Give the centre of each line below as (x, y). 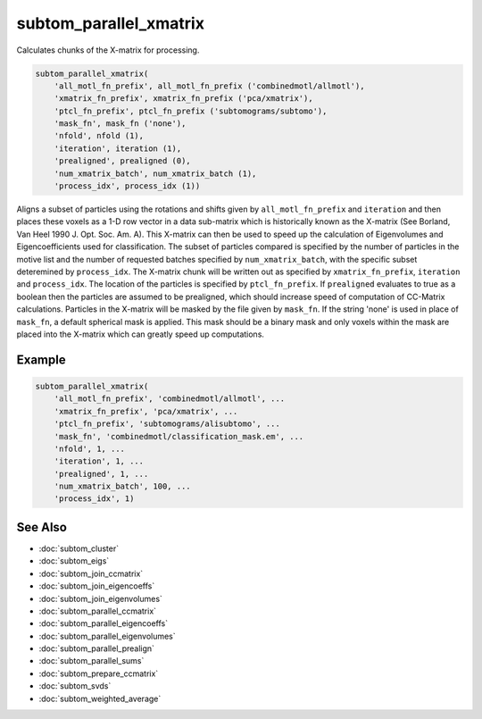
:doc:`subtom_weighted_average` (100, 698)
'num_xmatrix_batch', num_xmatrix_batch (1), (155, 173)
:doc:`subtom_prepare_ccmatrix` (99, 673)
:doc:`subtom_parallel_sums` (91, 661)
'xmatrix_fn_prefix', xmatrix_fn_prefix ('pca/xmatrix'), (183, 99)
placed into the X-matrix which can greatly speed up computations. (141, 334)
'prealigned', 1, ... (101, 474)
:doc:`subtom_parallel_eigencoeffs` (104, 623)
